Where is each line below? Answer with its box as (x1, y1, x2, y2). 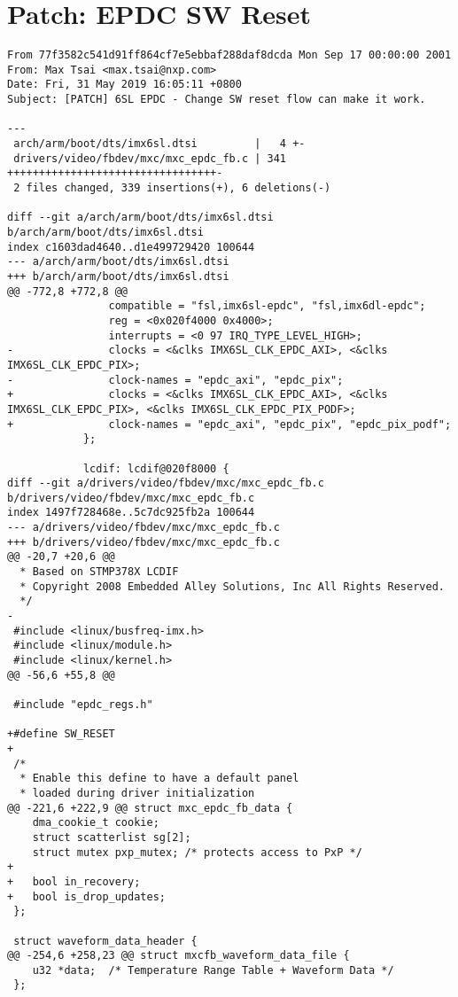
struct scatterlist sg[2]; (32, 830, 191, 844)
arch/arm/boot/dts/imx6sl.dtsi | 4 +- (13, 137, 306, 151)
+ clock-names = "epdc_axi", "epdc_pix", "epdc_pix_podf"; (7, 417, 452, 431)
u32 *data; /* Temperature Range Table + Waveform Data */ (32, 963, 394, 977)
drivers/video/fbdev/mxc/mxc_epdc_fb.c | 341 (13, 152, 286, 165)
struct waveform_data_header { (13, 934, 198, 947)
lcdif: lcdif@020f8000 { (82, 462, 229, 475)
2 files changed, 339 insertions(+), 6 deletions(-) (13, 182, 331, 195)
